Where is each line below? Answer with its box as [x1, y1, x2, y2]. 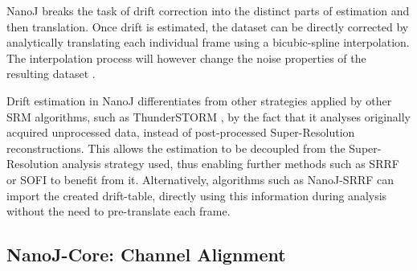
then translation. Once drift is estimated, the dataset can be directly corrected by [6, 18, 409, 35]
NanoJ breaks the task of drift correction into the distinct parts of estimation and [6, 2, 410, 18]
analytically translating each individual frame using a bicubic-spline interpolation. [6, 34, 410, 51]
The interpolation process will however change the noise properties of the [6, 49, 366, 66]
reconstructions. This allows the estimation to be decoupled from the [6, 139, 345, 156]
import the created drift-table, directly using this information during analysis [6, 187, 387, 203]
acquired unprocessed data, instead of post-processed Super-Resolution [6, 124, 355, 141]
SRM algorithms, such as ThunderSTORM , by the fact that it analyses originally [6, 108, 411, 125]
